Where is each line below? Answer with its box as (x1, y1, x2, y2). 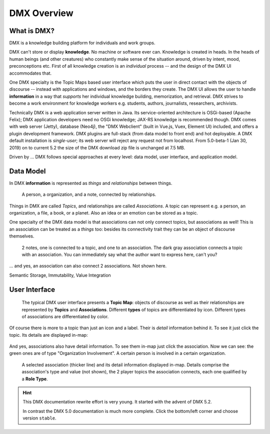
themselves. (9, 233, 34, 239)
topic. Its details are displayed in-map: (9, 332, 88, 338)
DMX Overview (9, 8, 73, 19)
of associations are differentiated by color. (21, 313, 109, 319)
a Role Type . (21, 376, 48, 382)
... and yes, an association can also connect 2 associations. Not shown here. (9, 263, 167, 269)
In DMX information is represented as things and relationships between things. (9, 180, 172, 186)
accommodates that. (9, 70, 52, 76)
